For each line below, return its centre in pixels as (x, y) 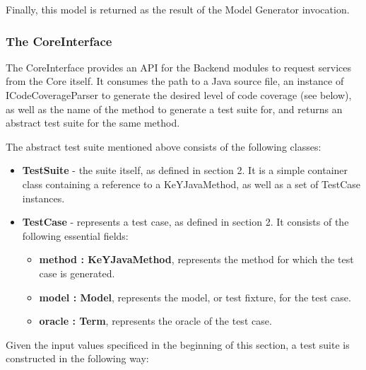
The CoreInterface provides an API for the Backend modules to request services (179, 67)
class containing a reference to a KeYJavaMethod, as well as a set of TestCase (191, 184)
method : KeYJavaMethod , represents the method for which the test (196, 259)
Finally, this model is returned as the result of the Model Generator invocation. (178, 9)
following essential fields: (75, 235)
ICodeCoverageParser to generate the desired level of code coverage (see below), (179, 95)
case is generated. (77, 273)
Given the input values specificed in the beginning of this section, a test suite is (178, 344)
